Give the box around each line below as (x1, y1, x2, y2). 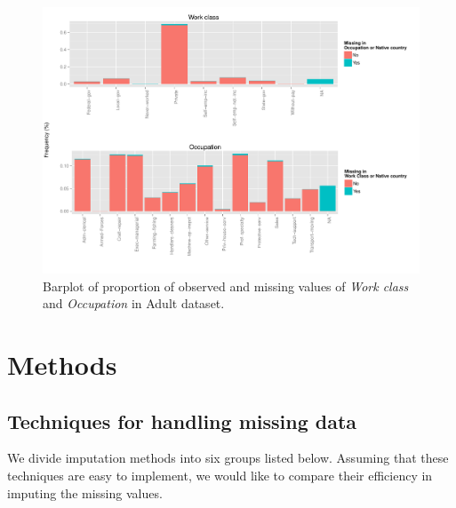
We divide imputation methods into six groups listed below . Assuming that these (7, 448, 449, 467)
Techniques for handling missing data (7, 407, 357, 434)
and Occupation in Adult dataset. (43, 294, 225, 313)
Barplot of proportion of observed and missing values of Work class (43, 276, 409, 295)
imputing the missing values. (7, 483, 163, 502)
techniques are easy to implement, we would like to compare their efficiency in (7, 466, 433, 485)
